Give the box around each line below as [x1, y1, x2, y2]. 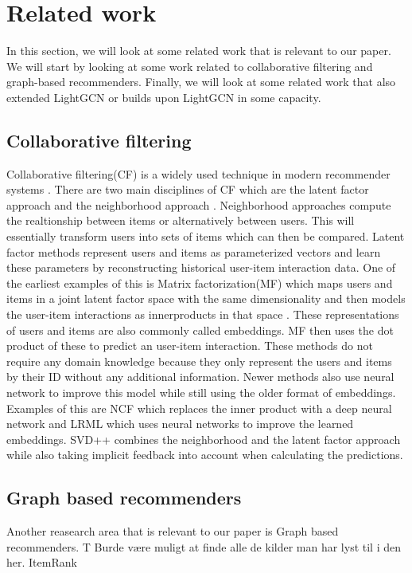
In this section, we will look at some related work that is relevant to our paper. [6, 42, 391, 59]
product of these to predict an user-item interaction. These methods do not [6, 337, 373, 354]
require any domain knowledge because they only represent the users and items [6, 352, 392, 369]
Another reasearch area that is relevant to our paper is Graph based [6, 523, 339, 540]
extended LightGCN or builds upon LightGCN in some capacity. [6, 88, 321, 105]
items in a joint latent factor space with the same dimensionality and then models [6, 290, 406, 307]
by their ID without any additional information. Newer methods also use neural [6, 368, 395, 385]
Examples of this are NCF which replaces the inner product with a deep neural [6, 399, 392, 416]
